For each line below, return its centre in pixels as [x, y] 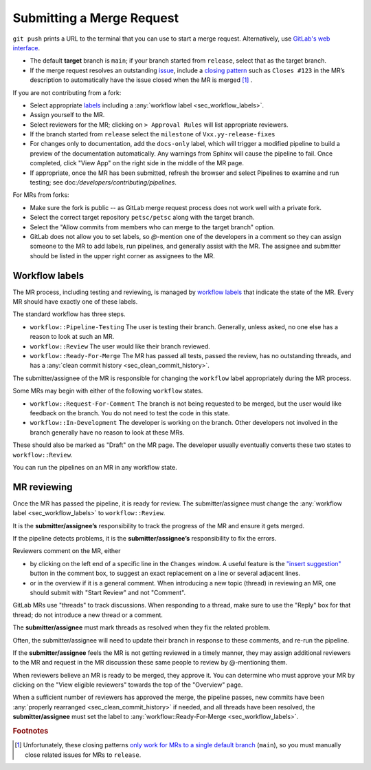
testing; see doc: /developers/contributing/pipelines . [103, 183]
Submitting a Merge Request [95, 18]
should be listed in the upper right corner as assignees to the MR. [123, 256]
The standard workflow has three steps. [69, 314]
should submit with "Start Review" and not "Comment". [108, 592]
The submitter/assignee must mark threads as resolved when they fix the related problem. [142, 627]
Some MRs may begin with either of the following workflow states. [108, 391]
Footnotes [31, 731]
